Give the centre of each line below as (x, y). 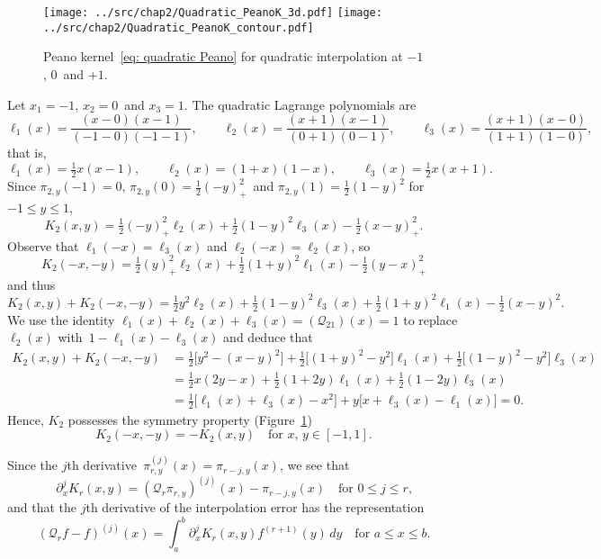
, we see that (314, 465)
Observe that (43, 245)
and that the (42, 507)
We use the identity (61, 319)
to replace (431, 319)
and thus (31, 284)
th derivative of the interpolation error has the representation (255, 507)
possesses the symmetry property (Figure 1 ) (190, 419)
